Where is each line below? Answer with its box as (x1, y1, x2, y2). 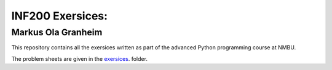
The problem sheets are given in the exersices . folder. (11, 55, 148, 62)
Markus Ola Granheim (11, 27, 103, 38)
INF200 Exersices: (11, 9, 108, 23)
